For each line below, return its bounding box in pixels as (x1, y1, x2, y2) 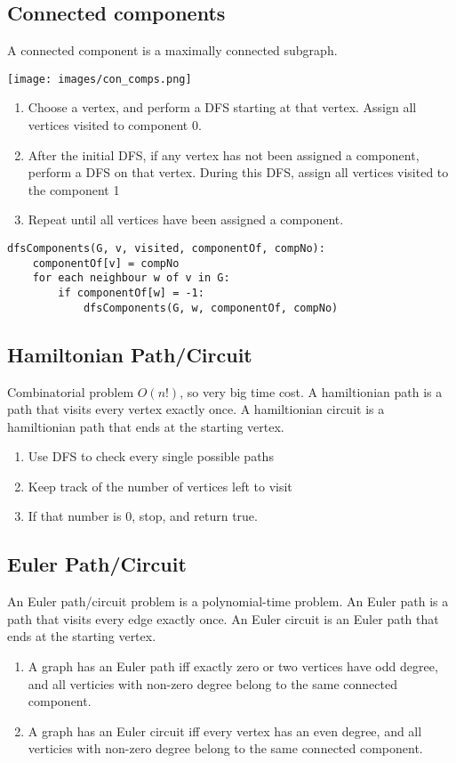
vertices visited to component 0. (28, 116, 202, 134)
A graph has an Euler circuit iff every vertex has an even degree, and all (28, 721, 422, 740)
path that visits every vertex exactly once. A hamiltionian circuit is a (7, 400, 385, 418)
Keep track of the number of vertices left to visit (28, 476, 292, 495)
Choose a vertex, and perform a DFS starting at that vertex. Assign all (28, 98, 417, 117)
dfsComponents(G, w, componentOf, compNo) (83, 301, 339, 314)
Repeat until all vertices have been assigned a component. (28, 210, 344, 229)
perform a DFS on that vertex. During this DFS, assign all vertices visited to (28, 163, 449, 182)
